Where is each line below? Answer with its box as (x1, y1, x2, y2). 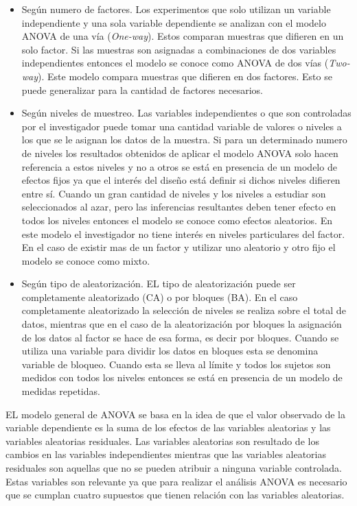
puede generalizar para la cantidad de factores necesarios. (21, 82, 263, 97)
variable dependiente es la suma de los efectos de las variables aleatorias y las (5, 420, 331, 435)
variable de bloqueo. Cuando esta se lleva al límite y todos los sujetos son (21, 357, 331, 371)
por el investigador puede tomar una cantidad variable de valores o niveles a (21, 119, 342, 133)
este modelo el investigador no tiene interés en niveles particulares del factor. (21, 226, 345, 241)
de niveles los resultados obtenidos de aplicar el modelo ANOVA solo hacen (21, 145, 338, 160)
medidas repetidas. (21, 384, 100, 398)
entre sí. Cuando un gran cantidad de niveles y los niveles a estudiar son (21, 186, 326, 200)
